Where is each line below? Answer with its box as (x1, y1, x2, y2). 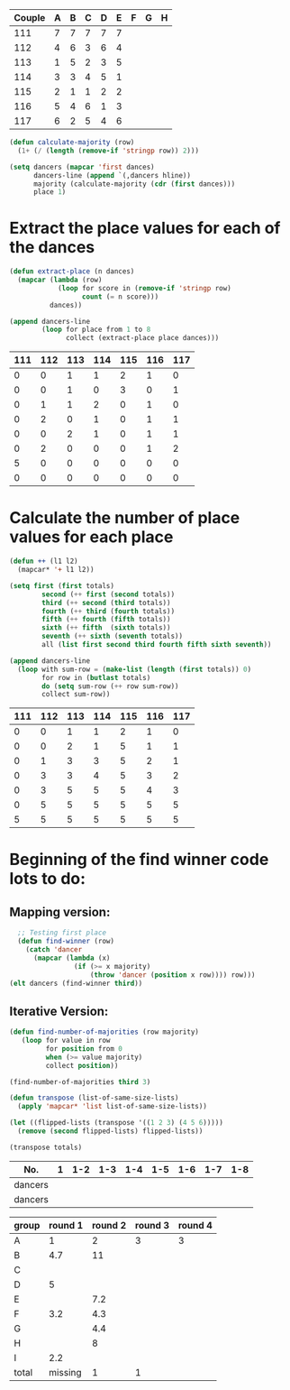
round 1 (49, 1219, 84, 1231)
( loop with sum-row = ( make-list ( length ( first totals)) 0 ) (17, 665, 252, 674)
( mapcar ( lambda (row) (17, 275, 103, 285)
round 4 (177, 1219, 213, 1231)
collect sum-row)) (41, 690, 111, 699)
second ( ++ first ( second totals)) (41, 590, 176, 599)
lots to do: (9, 869, 86, 889)
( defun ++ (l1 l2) (9, 557, 78, 566)
